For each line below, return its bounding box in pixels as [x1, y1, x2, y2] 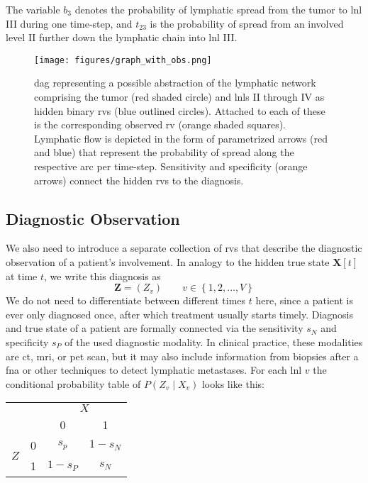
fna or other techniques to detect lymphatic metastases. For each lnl [6, 362, 302, 377]
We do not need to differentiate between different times [6, 293, 246, 308]
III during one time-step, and [6, 16, 133, 30]
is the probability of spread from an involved [150, 16, 344, 30]
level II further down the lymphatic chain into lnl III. [6, 30, 238, 45]
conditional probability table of [6, 376, 141, 391]
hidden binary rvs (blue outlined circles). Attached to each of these [34, 103, 325, 118]
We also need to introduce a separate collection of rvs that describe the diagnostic [6, 240, 362, 255]
